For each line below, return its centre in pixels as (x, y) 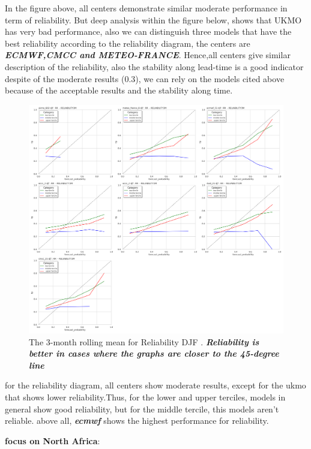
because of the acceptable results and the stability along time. (119, 90)
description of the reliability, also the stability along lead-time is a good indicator (154, 66)
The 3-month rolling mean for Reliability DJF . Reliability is (144, 341)
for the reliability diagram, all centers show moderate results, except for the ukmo (155, 385)
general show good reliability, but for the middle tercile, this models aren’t (142, 409)
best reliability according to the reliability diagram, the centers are (128, 43)
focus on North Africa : (53, 440)
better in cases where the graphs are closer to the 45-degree (154, 353)
